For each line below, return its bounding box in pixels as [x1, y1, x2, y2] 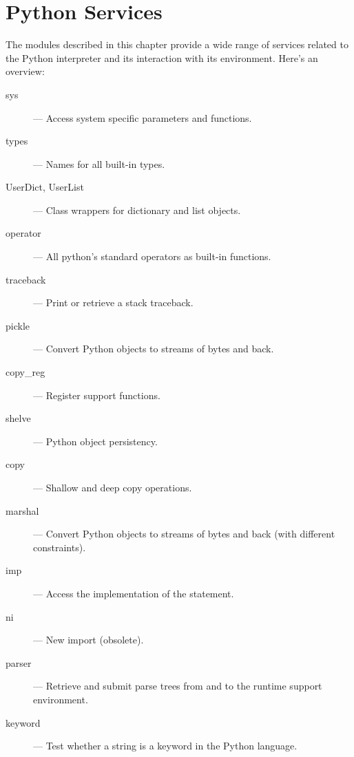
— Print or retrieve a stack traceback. [33, 295, 194, 310]
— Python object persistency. [33, 434, 158, 448]
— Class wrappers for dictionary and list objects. [33, 202, 241, 217]
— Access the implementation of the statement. [33, 586, 234, 600]
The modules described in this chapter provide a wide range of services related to [6, 37, 348, 52]
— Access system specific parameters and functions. [33, 110, 252, 125]
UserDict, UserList [6, 180, 84, 194]
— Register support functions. [33, 387, 160, 402]
